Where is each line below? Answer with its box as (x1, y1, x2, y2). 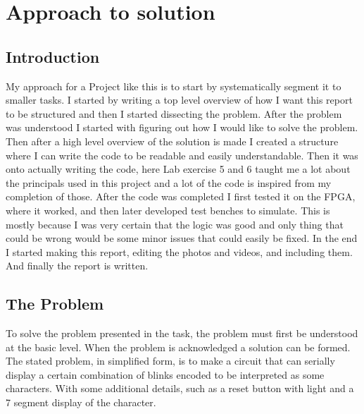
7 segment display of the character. (6, 395, 156, 410)
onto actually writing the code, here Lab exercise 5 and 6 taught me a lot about (6, 162, 351, 176)
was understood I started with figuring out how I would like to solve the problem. (6, 120, 358, 135)
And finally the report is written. (6, 258, 149, 273)
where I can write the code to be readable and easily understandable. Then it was (6, 147, 358, 162)
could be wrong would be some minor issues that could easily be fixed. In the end (6, 231, 358, 245)
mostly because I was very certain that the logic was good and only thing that (6, 217, 344, 231)
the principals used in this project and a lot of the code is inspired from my (6, 175, 332, 190)
